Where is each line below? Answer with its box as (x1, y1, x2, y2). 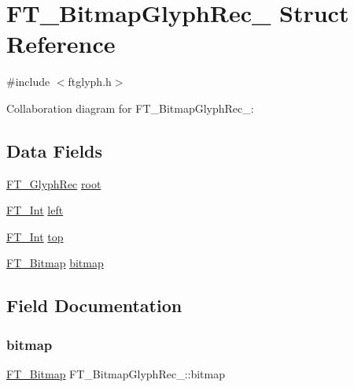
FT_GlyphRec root (6, 175, 101, 192)
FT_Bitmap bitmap (6, 255, 104, 271)
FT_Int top (6, 228, 64, 244)
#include (6, 73, 50, 90)
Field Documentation (6, 293, 183, 318)
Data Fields (6, 138, 103, 162)
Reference (6, 28, 116, 60)
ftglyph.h (68, 73, 112, 90)
